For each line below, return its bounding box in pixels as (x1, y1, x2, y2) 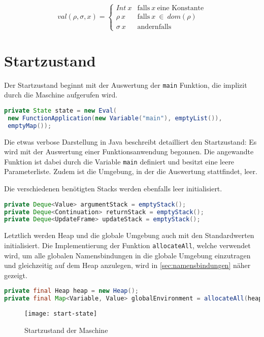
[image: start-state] (24, 310, 97, 318)
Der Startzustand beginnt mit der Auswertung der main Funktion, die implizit (4, 79, 247, 90)
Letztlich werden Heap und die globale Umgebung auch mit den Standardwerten (4, 230, 254, 241)
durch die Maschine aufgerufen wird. (4, 89, 118, 100)
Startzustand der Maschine (24, 324, 108, 335)
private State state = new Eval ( (4, 107, 117, 114)
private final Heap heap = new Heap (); (4, 287, 139, 295)
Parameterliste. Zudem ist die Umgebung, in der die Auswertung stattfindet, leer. (4, 166, 257, 177)
